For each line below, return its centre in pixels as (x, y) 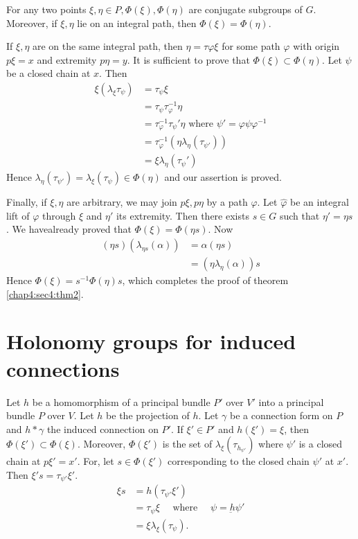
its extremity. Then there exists (182, 215)
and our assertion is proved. (223, 177)
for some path (251, 46)
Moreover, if (32, 23)
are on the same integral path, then (108, 46)
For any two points (46, 9)
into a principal (291, 401)
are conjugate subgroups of (245, 9)
